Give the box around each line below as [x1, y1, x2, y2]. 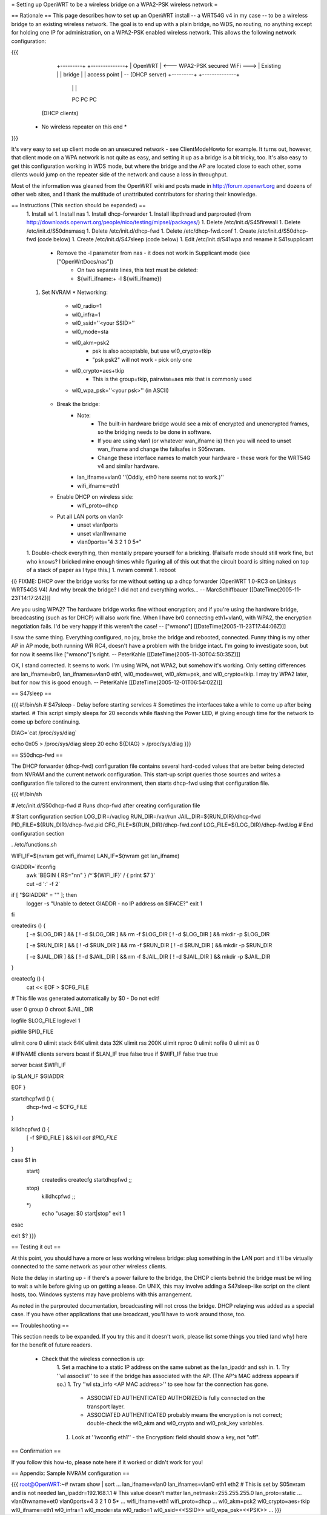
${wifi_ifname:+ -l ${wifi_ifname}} [77, 275, 162, 282]
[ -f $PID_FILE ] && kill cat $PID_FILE [26, 1134, 117, 1142]
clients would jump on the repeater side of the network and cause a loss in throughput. [11, 171, 228, 178]
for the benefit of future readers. [11, 1341, 93, 1348]
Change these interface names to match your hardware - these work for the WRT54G [97, 454, 311, 461]
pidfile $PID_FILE [11, 1028, 54, 1036]
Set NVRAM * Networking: [41, 288, 108, 296]
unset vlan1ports [77, 521, 118, 528]
